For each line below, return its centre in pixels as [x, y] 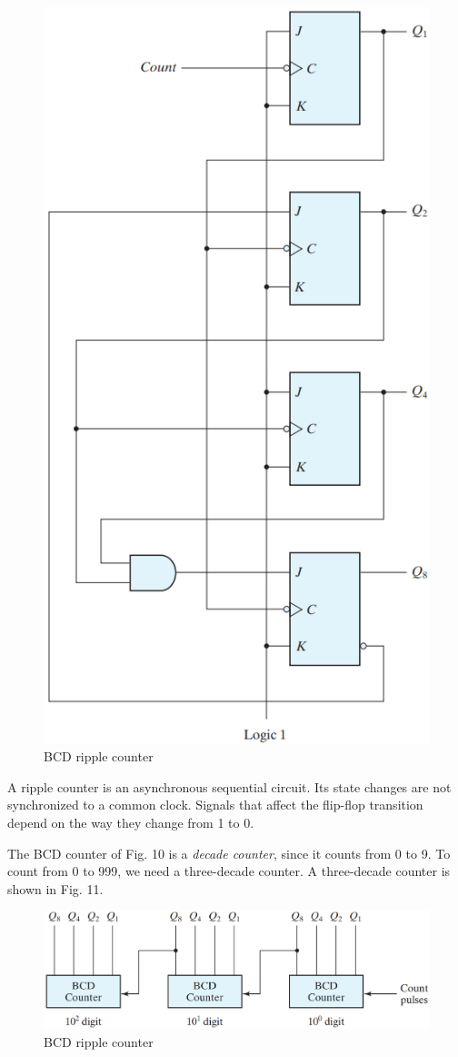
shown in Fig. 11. [55, 888]
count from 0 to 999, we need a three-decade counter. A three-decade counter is [229, 871]
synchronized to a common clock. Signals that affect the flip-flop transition [215, 805]
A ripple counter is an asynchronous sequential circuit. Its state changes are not [229, 786]
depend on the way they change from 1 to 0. [131, 822]
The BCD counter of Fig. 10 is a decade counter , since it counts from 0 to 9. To [229, 853]
